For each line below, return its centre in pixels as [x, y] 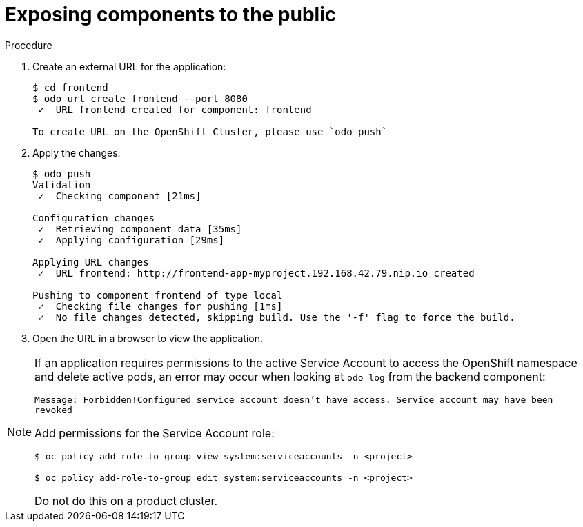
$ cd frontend [70, 87]
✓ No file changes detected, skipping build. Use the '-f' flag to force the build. [277, 317]
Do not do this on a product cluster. [126, 500]
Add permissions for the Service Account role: [155, 433]
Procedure [29, 45]
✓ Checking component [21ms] [120, 196]
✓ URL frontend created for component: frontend [175, 109]
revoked [53, 410]
